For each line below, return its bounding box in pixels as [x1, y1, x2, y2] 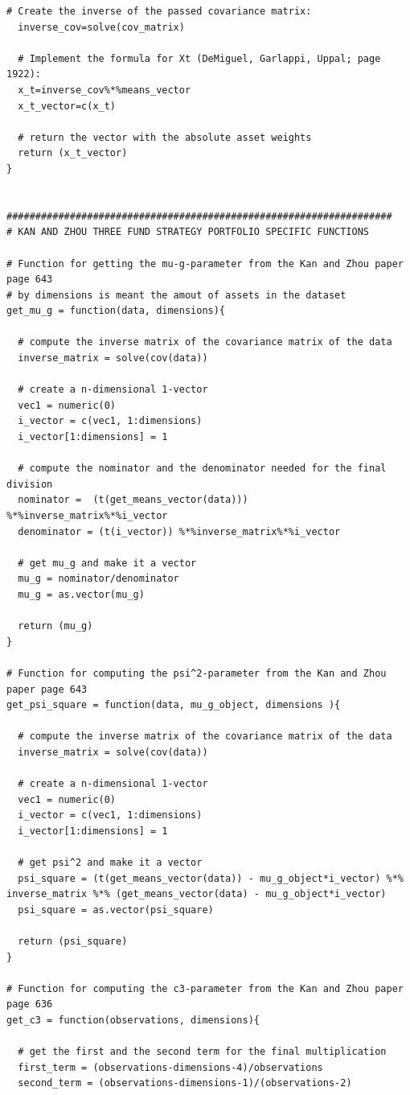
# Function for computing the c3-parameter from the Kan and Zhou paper [6, 982, 404, 994]
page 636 [6, 998, 53, 1011]
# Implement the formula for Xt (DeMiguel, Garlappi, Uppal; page [18, 52, 381, 64]
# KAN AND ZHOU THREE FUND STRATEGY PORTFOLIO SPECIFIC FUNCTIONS [6, 226, 370, 238]
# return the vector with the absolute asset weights [18, 131, 312, 143]
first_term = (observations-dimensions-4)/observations [18, 1061, 323, 1073]
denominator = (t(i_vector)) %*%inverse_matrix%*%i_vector [18, 525, 341, 537]
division [6, 478, 53, 490]
